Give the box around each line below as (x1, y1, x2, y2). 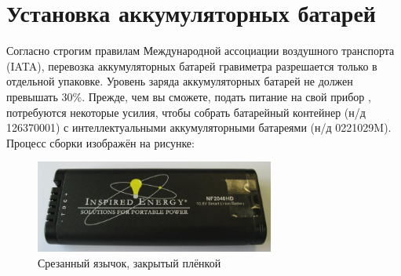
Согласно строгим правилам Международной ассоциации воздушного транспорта (6, 42, 395, 59)
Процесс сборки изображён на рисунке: (6, 134, 195, 151)
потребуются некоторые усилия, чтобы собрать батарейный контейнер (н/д (6, 103, 366, 120)
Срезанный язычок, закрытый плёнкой (38, 254, 221, 271)
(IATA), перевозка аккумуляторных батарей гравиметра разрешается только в (6, 57, 377, 74)
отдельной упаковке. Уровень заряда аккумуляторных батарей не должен (6, 73, 353, 89)
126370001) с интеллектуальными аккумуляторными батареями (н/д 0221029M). (6, 119, 392, 136)
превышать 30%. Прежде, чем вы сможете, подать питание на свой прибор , (6, 88, 371, 104)
